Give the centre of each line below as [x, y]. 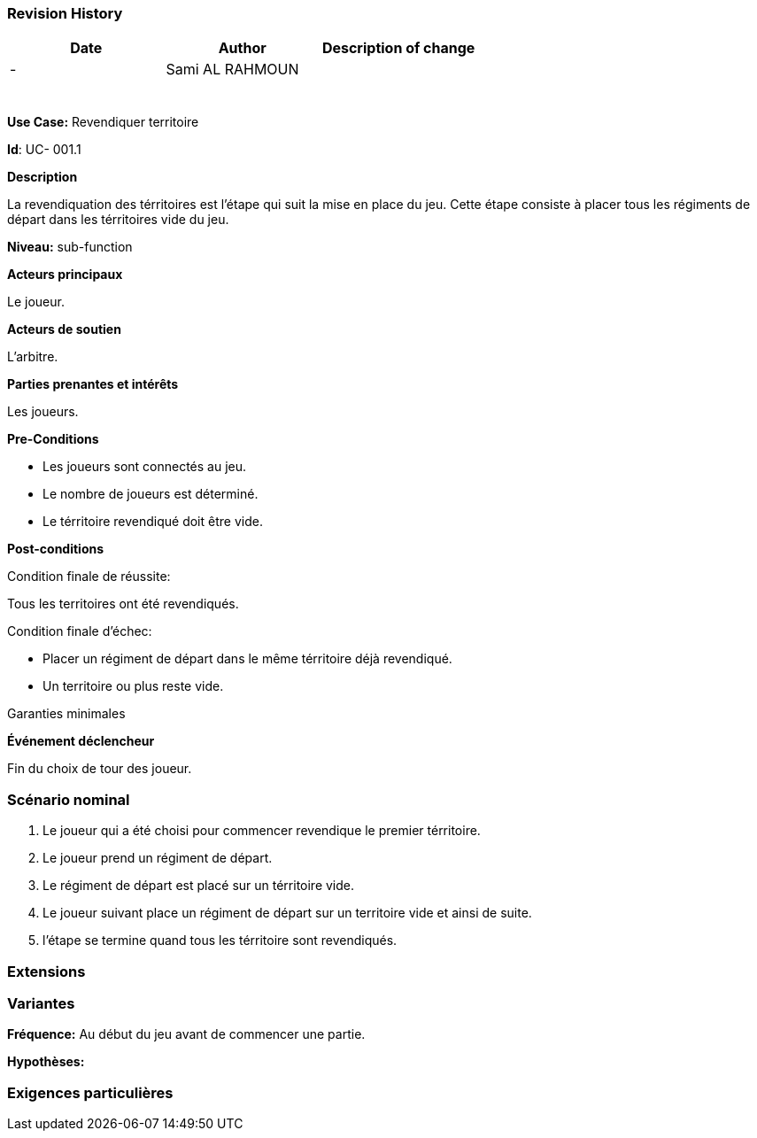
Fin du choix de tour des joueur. [100, 769]
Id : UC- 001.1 [44, 150]
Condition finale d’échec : [80, 631]
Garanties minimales [66, 714]
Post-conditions [56, 549]
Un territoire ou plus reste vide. [133, 686]
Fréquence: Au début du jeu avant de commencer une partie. [186, 1034]
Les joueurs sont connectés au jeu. [145, 467]
